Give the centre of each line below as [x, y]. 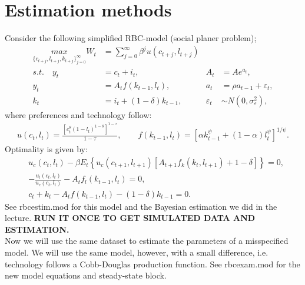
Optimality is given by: [46, 149]
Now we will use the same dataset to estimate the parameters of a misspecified [147, 241]
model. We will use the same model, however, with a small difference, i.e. [137, 252]
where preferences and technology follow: [78, 114]
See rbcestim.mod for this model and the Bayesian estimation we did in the [141, 206]
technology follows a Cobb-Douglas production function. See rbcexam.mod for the [152, 264]
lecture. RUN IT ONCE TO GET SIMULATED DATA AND [130, 218]
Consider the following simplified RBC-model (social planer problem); [131, 38]
